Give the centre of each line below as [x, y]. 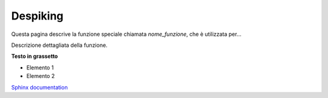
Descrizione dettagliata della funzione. [59, 45]
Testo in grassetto [35, 56]
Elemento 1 [40, 68]
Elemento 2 [40, 76]
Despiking [37, 16]
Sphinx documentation [39, 87]
